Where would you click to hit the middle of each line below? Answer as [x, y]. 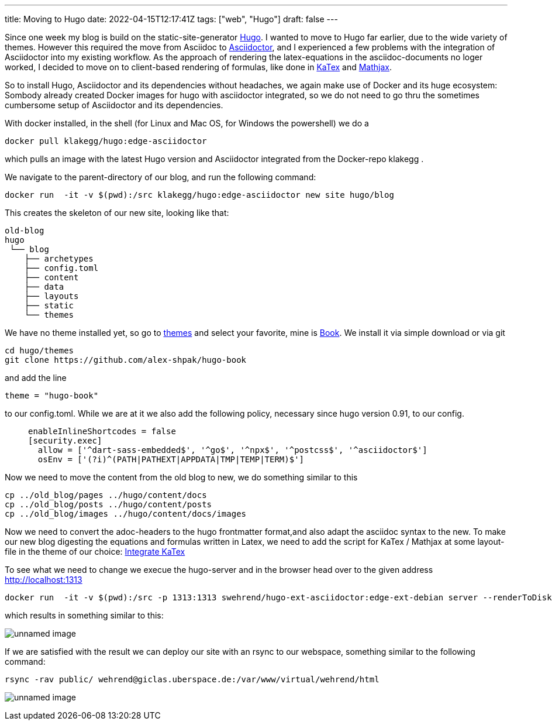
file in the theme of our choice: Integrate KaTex [95, 552]
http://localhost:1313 [44, 580]
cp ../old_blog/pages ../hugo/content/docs [106, 495]
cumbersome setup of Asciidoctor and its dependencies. [114, 105]
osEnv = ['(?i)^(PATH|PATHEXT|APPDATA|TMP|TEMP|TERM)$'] [171, 459]
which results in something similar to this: [84, 615]
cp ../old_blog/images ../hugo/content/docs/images [126, 514]
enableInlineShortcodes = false [102, 431]
